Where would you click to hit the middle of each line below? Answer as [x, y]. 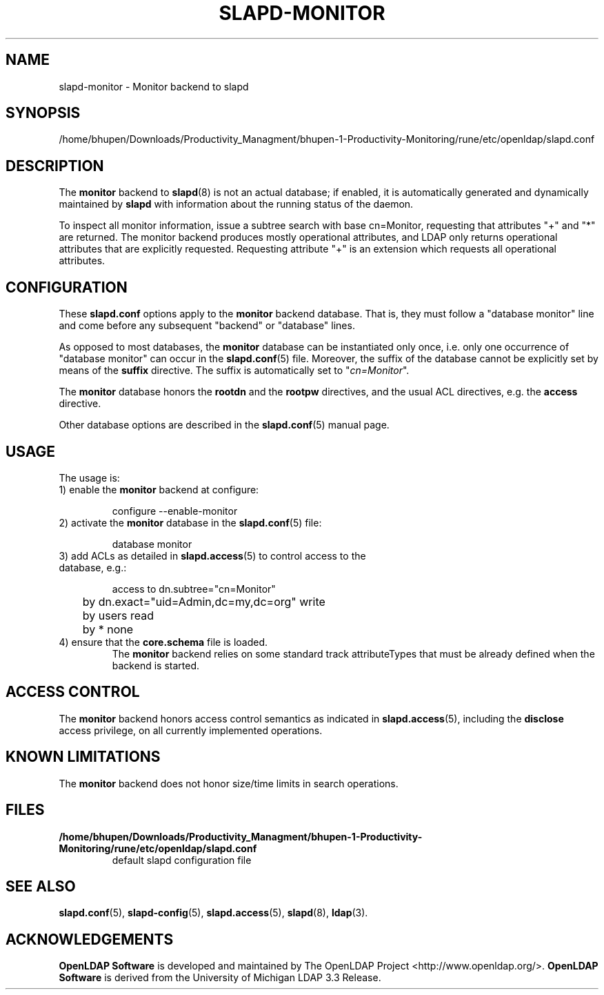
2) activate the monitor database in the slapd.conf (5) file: [190, 522]
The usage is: [89, 477]
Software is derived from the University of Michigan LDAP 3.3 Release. [220, 978]
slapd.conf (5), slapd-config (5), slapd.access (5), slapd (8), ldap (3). [213, 913]
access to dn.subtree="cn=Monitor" [194, 589]
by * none [108, 629]
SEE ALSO [41, 886]
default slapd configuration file [182, 860]
